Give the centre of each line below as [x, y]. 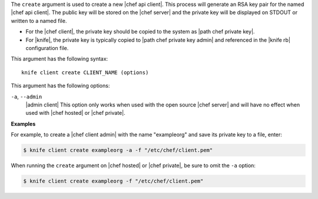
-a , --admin [26, 97]
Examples [23, 124]
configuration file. [47, 48]
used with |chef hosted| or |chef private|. [76, 113]
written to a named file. [39, 21]
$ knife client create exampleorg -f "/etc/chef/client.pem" [113, 181]
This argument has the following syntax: [59, 59]
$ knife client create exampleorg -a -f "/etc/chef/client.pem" [118, 150]
